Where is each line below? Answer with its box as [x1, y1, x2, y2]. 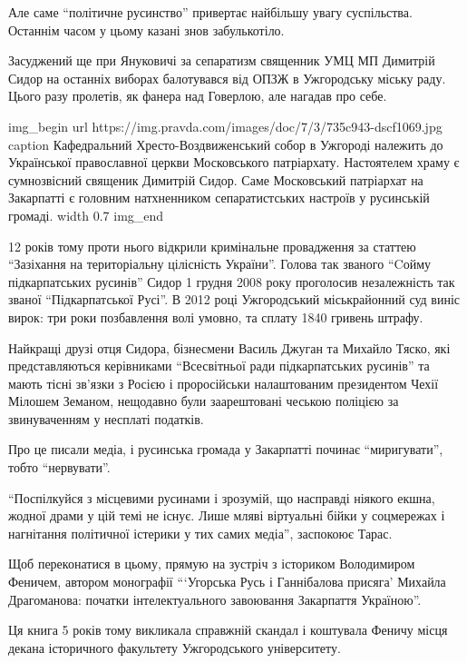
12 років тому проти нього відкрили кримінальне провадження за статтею [8, 236, 416, 255]
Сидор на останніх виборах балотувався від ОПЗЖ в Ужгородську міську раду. [8, 68, 446, 87]
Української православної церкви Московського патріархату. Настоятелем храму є [8, 153, 460, 172]
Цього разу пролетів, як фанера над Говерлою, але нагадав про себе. [8, 86, 387, 105]
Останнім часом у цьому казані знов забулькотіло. [8, 20, 285, 39]
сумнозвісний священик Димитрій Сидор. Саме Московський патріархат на [8, 170, 423, 189]
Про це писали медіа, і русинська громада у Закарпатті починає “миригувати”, [8, 440, 443, 459]
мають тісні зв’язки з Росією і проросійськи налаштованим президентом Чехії [8, 373, 439, 392]
